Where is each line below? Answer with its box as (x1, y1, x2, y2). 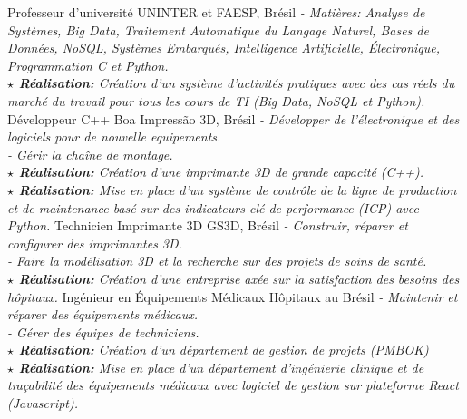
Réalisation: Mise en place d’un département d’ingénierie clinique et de (18, 357, 424, 376)
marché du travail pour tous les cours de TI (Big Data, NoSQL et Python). (7, 91, 425, 110)
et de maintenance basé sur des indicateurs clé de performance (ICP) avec (7, 198, 419, 217)
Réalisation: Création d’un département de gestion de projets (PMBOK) (18, 340, 429, 359)
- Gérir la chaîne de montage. (7, 144, 173, 163)
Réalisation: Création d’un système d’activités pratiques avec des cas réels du (18, 73, 455, 93)
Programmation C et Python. (7, 55, 169, 74)
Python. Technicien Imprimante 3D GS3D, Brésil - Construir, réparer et (7, 216, 408, 235)
